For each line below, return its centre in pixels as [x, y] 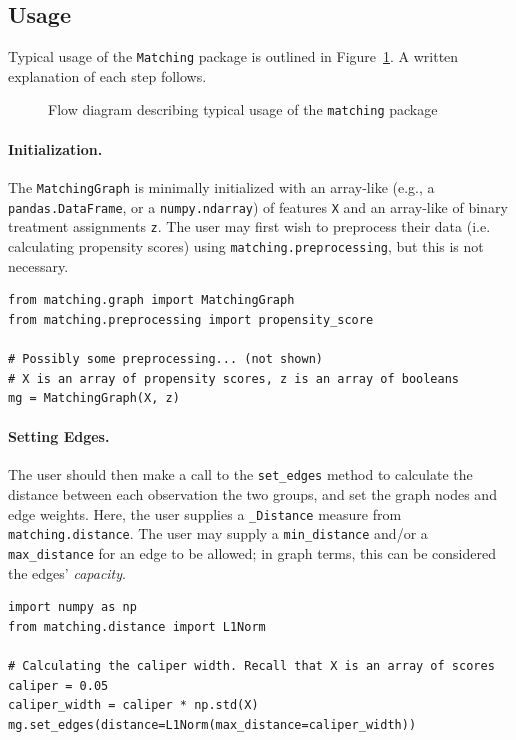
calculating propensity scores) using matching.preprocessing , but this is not [246, 245]
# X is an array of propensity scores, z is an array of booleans [234, 378]
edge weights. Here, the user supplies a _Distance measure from [205, 513]
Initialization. [55, 148]
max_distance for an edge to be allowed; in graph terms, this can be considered [252, 553]
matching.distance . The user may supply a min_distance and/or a [218, 533]
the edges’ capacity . [67, 572]
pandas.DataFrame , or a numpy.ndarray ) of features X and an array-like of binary [258, 206]
